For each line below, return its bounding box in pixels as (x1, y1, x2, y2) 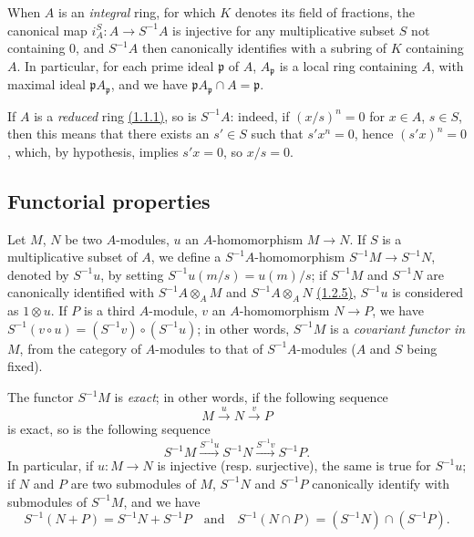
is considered (392, 283, 464, 302)
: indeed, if (230, 106, 290, 125)
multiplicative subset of (7, 247, 138, 266)
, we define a (150, 247, 222, 266)
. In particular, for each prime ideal (16, 56, 214, 75)
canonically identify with (312, 473, 450, 492)
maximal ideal (7, 75, 86, 94)
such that (251, 124, 304, 143)
